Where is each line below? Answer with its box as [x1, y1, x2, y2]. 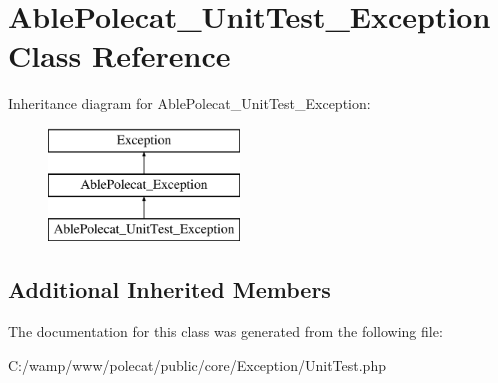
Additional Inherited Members [8, 274, 331, 305]
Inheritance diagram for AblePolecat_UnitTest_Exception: [8, 93, 371, 114]
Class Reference [8, 35, 231, 76]
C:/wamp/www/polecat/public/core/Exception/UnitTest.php [8, 354, 386, 375]
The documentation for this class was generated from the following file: [8, 321, 443, 342]
